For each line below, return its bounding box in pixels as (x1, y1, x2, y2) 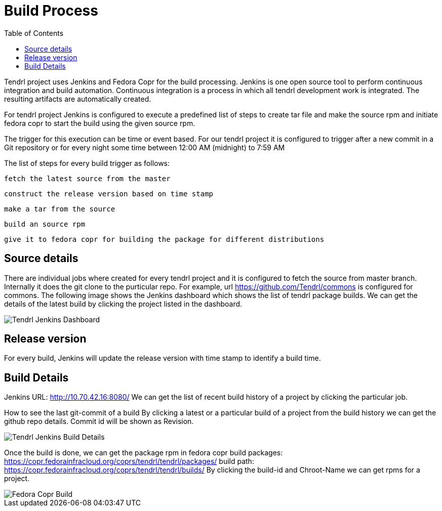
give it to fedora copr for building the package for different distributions (4, 235, 325, 243)
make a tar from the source (4, 204, 115, 213)
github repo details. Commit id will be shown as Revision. (4, 417, 194, 426)
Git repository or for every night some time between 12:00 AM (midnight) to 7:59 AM (4, 143, 285, 152)
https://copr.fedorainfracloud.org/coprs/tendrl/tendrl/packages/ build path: (4, 457, 254, 466)
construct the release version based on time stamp (4, 189, 214, 198)
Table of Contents (4, 28, 64, 37)
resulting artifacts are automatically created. (4, 94, 151, 103)
